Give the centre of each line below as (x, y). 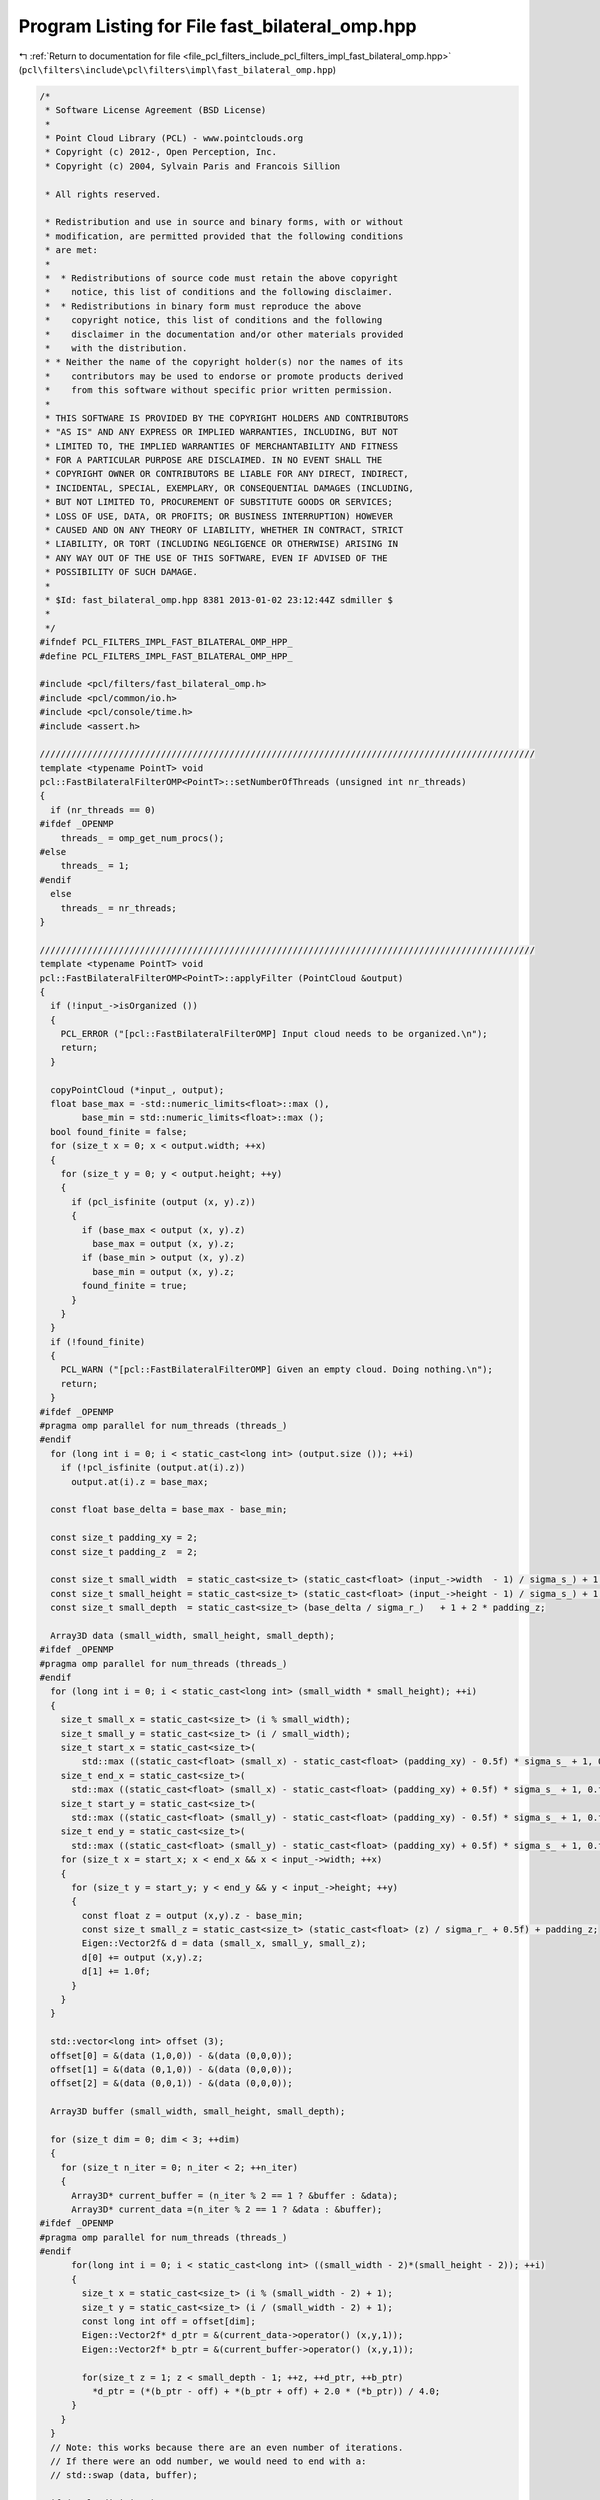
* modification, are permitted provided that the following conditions (224, 236)
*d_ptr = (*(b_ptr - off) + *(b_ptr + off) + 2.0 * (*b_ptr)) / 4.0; (266, 2391)
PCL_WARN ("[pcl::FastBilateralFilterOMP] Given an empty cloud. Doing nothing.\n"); (277, 1369)
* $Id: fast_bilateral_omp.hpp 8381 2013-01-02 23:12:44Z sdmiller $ (219, 599)
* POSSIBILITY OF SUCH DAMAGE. (122, 572)
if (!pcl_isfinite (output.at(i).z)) (153, 1468)
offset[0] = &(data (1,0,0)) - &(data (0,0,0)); (172, 2055)
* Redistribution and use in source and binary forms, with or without (224, 222)
